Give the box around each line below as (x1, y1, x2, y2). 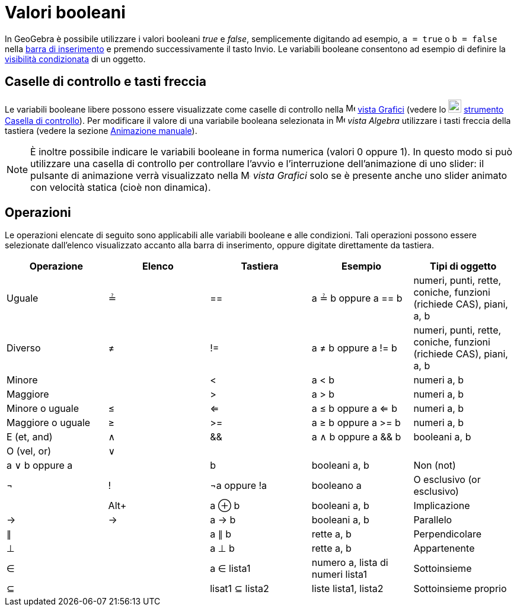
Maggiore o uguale (7, 417, 91, 429)
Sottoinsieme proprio (413, 583, 507, 595)
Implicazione (413, 500, 470, 512)
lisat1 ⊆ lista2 (210, 583, 269, 595)
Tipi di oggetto (430, 260, 497, 273)
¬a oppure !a (210, 479, 267, 492)
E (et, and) (7, 431, 53, 443)
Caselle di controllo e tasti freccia (5, 74, 206, 89)
